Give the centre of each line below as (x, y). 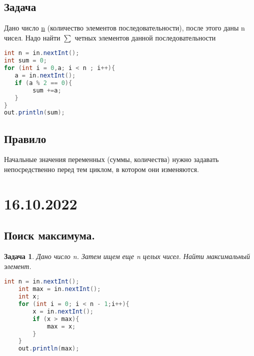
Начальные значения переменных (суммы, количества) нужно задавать (111, 159)
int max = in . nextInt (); (59, 289)
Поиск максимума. (49, 235)
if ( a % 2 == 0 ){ (43, 83)
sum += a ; (47, 90)
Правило (25, 138)
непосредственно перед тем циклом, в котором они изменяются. (101, 169)
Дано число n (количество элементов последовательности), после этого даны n (124, 28)
